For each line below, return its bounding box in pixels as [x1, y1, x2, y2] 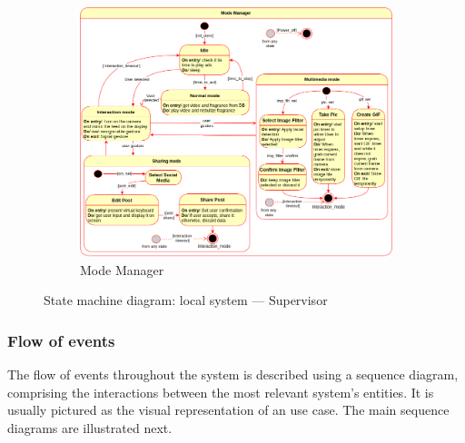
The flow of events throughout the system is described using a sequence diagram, [7, 365, 459, 384]
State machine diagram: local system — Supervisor [44, 290, 328, 310]
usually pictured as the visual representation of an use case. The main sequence [7, 400, 450, 419]
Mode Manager [80, 260, 164, 279]
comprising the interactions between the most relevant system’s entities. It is [7, 382, 434, 401]
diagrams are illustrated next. [7, 418, 173, 437]
